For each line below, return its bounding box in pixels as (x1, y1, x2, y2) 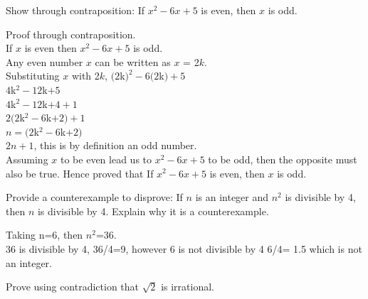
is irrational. (161, 279, 214, 294)
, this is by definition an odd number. (33, 138, 197, 153)
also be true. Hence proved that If (6, 165, 154, 180)
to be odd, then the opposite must (208, 151, 357, 166)
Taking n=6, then (6, 227, 83, 242)
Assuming (6, 151, 48, 166)
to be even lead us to (61, 151, 152, 166)
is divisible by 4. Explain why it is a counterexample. (37, 203, 269, 218)
